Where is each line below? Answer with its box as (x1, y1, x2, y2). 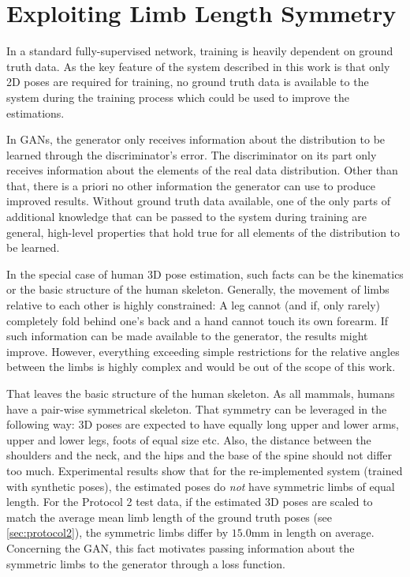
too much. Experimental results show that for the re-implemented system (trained (6, 462, 403, 478)
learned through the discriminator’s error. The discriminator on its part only (6, 146, 377, 163)
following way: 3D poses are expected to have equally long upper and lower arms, (6, 416, 399, 433)
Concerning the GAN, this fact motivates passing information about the (6, 539, 355, 556)
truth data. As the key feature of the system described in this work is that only (6, 58, 390, 74)
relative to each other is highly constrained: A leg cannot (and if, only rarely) (6, 297, 381, 313)
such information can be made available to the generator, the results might (6, 328, 368, 344)
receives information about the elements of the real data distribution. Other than (6, 162, 398, 178)
